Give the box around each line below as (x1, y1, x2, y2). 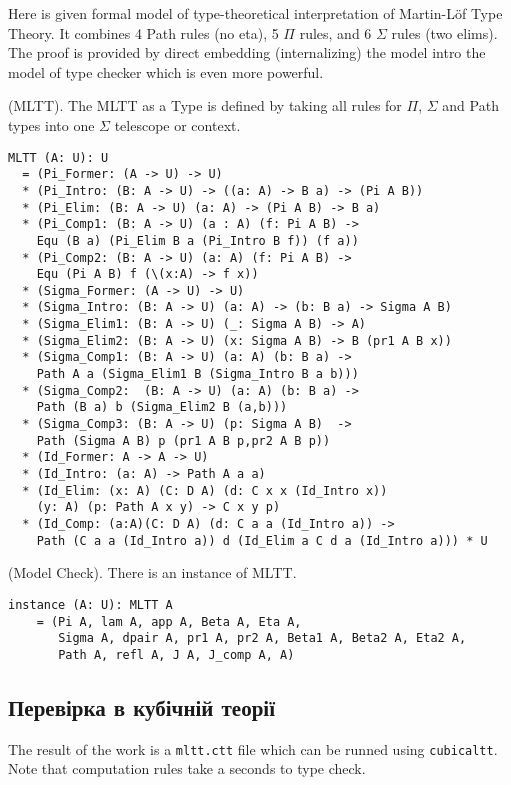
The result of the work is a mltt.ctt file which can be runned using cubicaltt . (8, 738, 498, 759)
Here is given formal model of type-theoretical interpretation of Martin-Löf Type (8, 3, 503, 23)
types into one (8, 114, 95, 135)
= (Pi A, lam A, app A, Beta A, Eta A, (36, 614, 302, 629)
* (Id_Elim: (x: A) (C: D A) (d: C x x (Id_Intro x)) (22, 483, 388, 498)
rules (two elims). (391, 22, 498, 43)
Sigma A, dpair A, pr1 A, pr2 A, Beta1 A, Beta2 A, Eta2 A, (58, 631, 467, 646)
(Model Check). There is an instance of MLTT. (8, 562, 297, 583)
